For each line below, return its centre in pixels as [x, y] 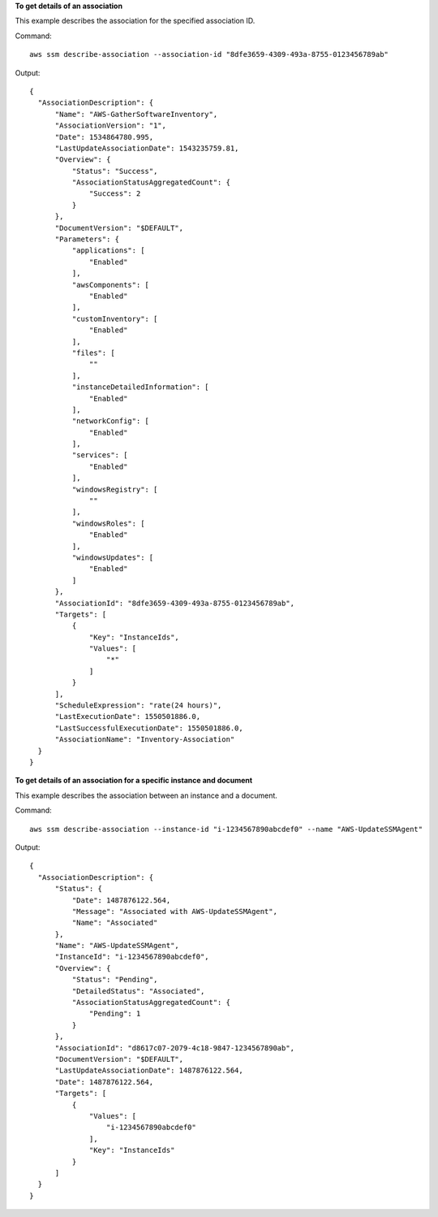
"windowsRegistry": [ [115, 489]
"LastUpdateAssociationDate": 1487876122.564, [149, 1071]
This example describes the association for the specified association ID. [135, 21]
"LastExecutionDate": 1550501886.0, [128, 717]
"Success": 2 [115, 194]
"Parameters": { [87, 239]
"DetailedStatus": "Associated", [138, 991]
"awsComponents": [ [111, 285]
